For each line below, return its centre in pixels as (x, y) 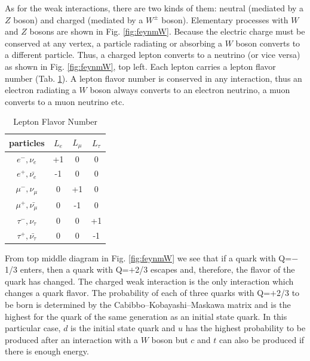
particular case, (33, 328)
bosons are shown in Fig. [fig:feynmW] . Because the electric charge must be (167, 31)
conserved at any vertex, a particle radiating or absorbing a (114, 43)
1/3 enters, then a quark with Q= (67, 269)
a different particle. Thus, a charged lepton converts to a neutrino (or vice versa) (153, 55)
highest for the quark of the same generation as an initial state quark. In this (146, 316)
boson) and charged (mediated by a (78, 19)
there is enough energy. (47, 351)
